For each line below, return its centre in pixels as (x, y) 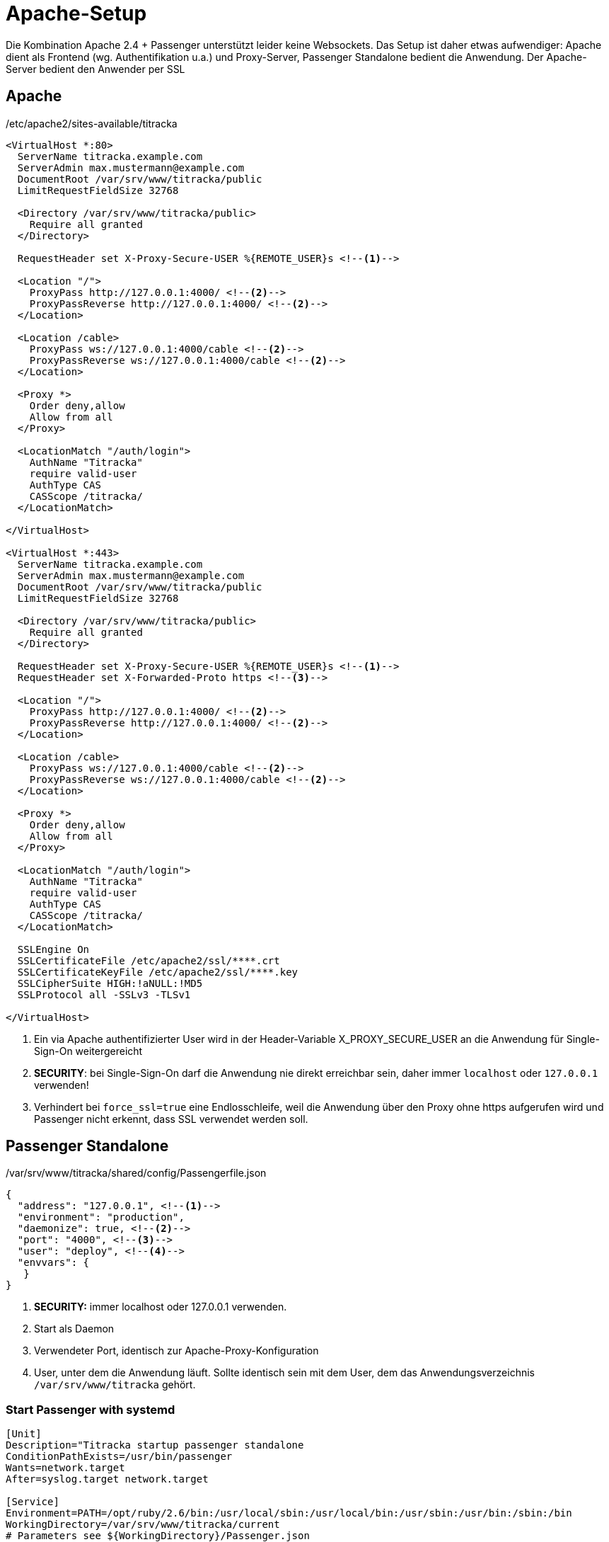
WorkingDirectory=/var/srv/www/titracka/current (143, 1525)
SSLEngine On (53, 949)
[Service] (33, 1502)
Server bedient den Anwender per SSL (95, 69)
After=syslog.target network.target (107, 1479)
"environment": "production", (101, 1217)
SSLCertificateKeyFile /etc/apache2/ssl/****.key (158, 972)
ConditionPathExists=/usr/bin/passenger (119, 1457)
